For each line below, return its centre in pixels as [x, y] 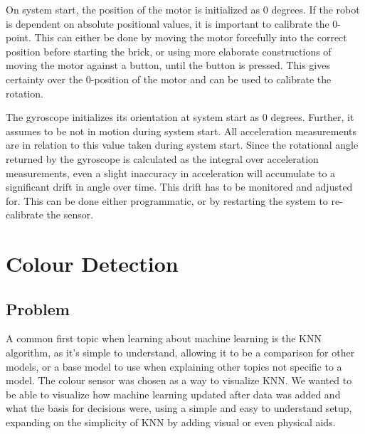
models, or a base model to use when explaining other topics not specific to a [174, 366]
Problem [38, 308]
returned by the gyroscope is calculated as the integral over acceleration [162, 158]
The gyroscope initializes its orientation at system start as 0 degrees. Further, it [180, 117]
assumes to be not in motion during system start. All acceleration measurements [181, 131]
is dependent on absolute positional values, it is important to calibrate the [168, 23]
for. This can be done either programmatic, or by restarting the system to [167, 200]
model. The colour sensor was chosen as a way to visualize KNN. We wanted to [179, 380]
